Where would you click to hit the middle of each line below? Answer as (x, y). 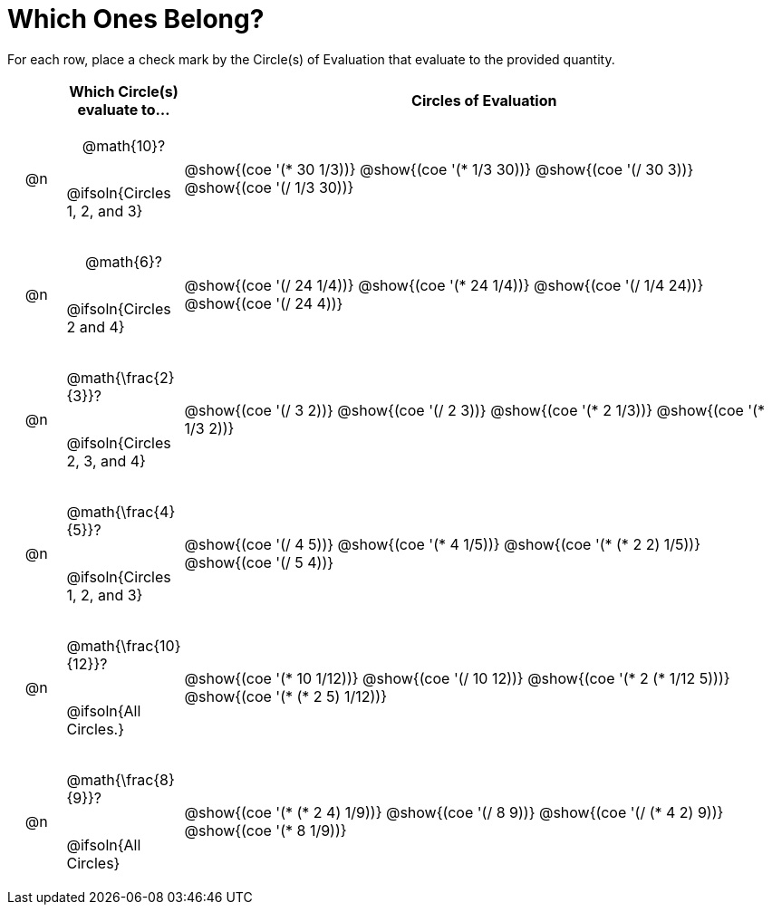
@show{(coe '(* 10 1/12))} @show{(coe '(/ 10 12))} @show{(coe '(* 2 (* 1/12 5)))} (457, 678)
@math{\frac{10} (124, 645)
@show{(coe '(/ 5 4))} (259, 562)
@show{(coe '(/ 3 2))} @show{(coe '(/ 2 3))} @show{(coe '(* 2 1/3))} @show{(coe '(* (474, 410)
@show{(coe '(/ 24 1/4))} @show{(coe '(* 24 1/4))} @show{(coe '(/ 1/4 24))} (444, 285)
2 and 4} (96, 326)
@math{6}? (124, 261)
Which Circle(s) (124, 91)
